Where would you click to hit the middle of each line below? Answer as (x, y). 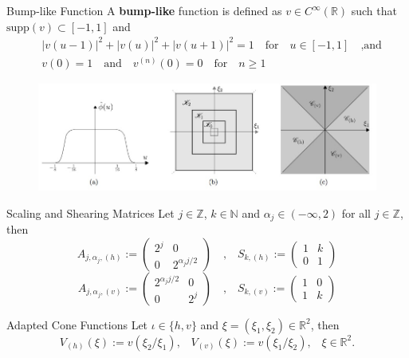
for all (356, 212)
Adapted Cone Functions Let (77, 324)
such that (374, 10)
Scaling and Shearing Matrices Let (90, 212)
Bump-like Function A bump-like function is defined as (144, 10)
